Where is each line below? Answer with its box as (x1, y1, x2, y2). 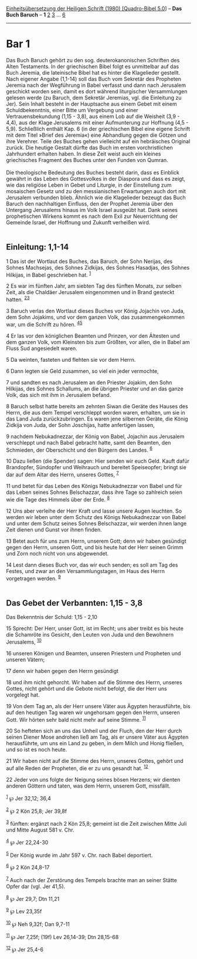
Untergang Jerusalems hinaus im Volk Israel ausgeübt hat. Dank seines (6, 206, 178, 213)
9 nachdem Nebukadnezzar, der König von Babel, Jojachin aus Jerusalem (6, 433, 185, 440)
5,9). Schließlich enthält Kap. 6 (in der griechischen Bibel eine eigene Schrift (6, 125, 191, 132)
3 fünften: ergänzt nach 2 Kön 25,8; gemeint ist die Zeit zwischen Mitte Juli (6, 819, 187, 827)
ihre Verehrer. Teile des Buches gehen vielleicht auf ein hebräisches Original (6, 137, 191, 144)
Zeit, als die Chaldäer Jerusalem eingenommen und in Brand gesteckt (6, 289, 175, 296)
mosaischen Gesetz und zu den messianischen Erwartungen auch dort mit (6, 187, 186, 194)
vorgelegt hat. (6, 691, 40, 698)
